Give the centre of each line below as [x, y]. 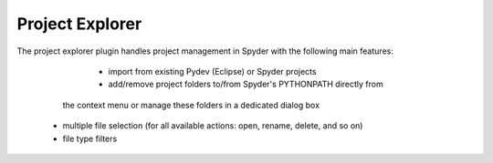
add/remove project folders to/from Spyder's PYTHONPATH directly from [246, 84]
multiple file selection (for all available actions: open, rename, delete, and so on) [213, 126]
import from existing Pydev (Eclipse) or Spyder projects [212, 71]
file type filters [90, 138]
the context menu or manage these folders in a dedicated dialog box [191, 105]
